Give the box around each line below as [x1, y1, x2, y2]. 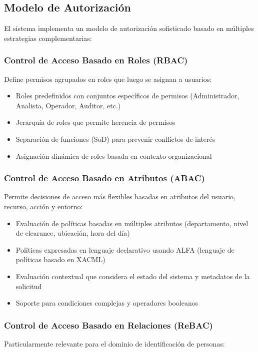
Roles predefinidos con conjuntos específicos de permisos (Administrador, [15, 90, 239, 101]
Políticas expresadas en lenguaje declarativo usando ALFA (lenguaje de [15, 244, 234, 255]
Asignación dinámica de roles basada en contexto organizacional [15, 150, 212, 161]
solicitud [15, 281, 42, 291]
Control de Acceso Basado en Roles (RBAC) [4, 54, 188, 66]
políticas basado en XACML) [15, 254, 105, 265]
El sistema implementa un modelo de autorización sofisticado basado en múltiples [4, 23, 254, 33]
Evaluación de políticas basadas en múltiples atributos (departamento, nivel [15, 218, 248, 228]
